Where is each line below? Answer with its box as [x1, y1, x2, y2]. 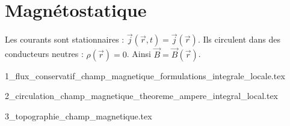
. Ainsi [126, 47, 151, 60]
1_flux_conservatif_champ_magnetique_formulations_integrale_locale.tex [5, 69, 285, 82]
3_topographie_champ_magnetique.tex [5, 109, 152, 122]
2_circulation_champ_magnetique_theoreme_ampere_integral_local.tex [5, 89, 279, 102]
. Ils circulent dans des [197, 33, 281, 46]
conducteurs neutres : [5, 47, 84, 60]
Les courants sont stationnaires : [5, 33, 125, 46]
